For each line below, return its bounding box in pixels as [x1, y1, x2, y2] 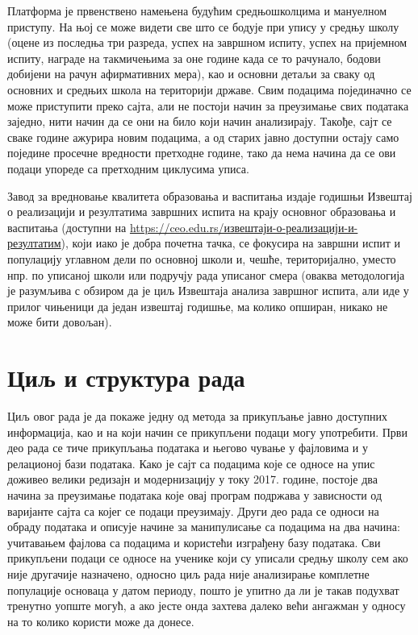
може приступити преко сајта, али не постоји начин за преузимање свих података [7, 97, 409, 114]
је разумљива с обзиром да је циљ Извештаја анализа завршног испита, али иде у [7, 282, 409, 299]
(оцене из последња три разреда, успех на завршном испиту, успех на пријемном [7, 34, 408, 51]
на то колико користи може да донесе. [7, 612, 194, 629]
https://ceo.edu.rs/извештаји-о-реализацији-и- [129, 218, 358, 235]
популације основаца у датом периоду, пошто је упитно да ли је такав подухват [7, 581, 399, 598]
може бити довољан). [7, 313, 112, 330]
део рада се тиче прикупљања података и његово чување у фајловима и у [7, 439, 368, 456]
